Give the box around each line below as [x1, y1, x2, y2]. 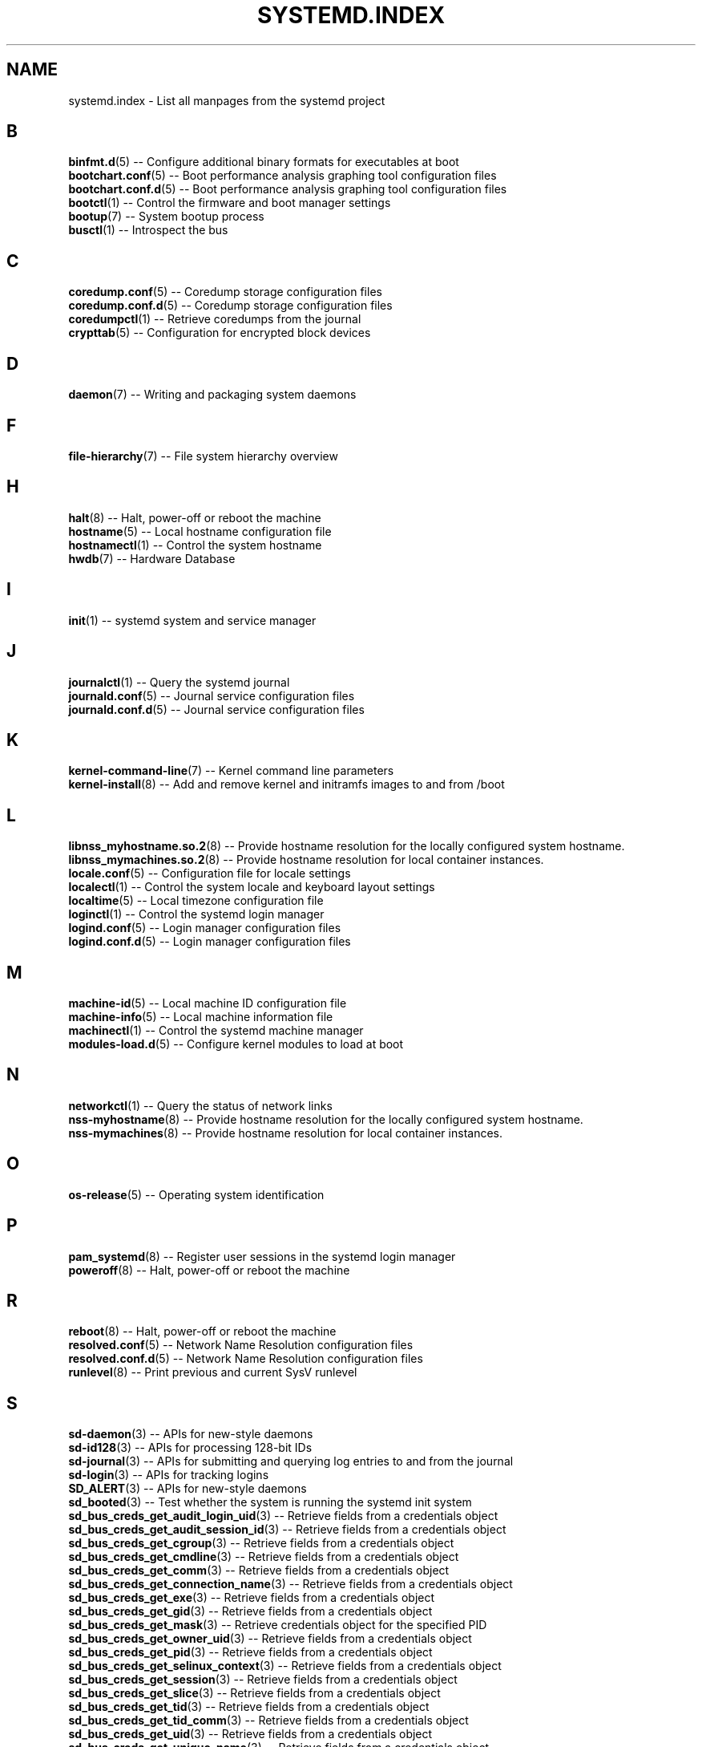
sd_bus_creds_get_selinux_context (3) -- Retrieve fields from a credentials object [68, 1659, 502, 1673]
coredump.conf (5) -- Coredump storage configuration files [68, 285, 382, 299]
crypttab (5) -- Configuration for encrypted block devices [68, 326, 371, 340]
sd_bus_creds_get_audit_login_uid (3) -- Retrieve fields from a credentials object [68, 1509, 498, 1523]
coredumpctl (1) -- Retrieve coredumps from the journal [68, 312, 361, 326]
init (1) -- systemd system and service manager [68, 613, 317, 627]
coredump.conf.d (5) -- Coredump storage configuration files [68, 298, 393, 313]
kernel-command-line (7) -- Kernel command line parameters [68, 764, 394, 778]
